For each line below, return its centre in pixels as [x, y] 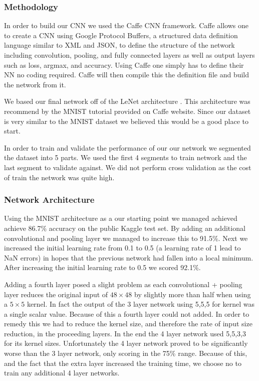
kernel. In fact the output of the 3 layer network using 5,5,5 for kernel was [141, 304]
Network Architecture [49, 200]
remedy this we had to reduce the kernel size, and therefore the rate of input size [128, 324]
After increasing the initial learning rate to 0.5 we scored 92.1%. [102, 267]
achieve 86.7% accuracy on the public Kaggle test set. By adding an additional [125, 228]
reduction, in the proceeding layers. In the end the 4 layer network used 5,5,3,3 [125, 333]
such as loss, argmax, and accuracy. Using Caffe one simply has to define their [124, 65]
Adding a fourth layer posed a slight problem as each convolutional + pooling [123, 284]
